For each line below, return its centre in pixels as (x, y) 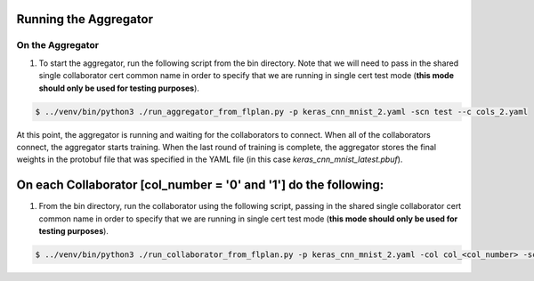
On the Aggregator (58, 45)
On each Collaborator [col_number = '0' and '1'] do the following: (200, 185)
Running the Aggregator (85, 19)
